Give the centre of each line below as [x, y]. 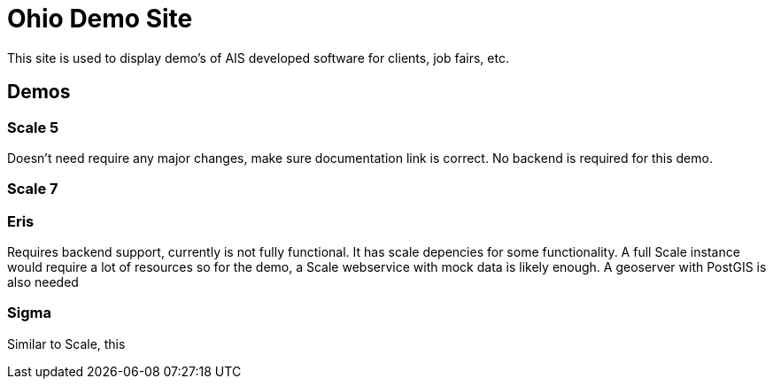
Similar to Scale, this [66, 344]
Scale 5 [33, 127]
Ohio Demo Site [100, 19]
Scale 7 [33, 189]
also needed [43, 282]
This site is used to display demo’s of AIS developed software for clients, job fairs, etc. [258, 58]
